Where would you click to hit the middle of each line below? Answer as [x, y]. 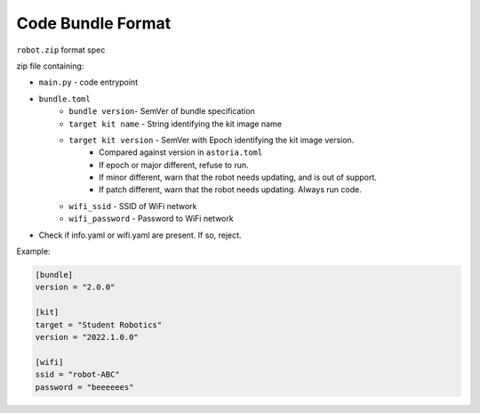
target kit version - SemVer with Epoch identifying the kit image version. [212, 140]
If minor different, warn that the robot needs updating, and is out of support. [238, 177]
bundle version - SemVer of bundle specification [162, 111]
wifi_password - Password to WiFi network [152, 219]
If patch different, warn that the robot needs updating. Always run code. [230, 190]
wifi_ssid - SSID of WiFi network [133, 206]
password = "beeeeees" [84, 387]
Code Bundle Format [94, 23]
